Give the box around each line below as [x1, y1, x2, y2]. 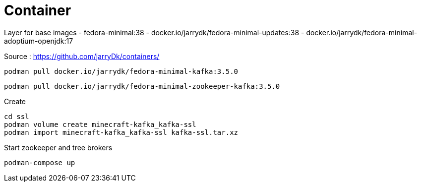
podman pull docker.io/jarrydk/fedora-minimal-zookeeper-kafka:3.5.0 [4, 82, 280, 90]
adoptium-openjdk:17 [4, 36, 73, 45]
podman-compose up [4, 158, 75, 167]
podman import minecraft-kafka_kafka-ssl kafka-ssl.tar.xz [4, 128, 239, 136]
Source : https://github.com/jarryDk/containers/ [4, 52, 160, 61]
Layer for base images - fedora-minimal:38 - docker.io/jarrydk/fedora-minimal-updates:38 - [4, 28, 304, 37]
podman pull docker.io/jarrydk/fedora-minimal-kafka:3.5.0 [4, 67, 239, 75]
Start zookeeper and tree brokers [4, 143, 113, 152]
